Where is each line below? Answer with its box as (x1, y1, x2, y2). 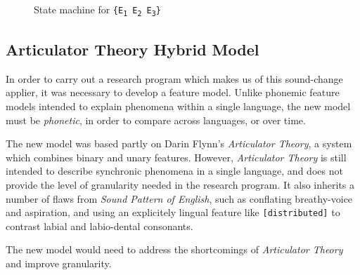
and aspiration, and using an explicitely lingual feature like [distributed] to (6, 205, 340, 220)
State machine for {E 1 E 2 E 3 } (34, 2, 161, 18)
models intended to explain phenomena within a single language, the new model (6, 99, 351, 114)
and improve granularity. (6, 256, 112, 271)
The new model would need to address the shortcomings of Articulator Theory (6, 242, 343, 257)
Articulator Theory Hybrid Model (6, 39, 259, 60)
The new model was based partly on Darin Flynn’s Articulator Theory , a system (6, 136, 352, 151)
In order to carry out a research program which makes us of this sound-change (6, 71, 343, 86)
